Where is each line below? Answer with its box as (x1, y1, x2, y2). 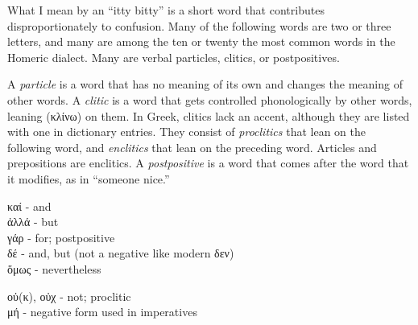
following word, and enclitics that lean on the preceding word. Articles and (7, 138, 377, 155)
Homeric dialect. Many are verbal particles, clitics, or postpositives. (7, 48, 340, 65)
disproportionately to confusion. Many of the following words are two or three (7, 17, 391, 34)
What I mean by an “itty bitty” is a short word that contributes (7, 2, 325, 18)
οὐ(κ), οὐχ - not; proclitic (7, 287, 131, 304)
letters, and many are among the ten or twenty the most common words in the (7, 33, 395, 50)
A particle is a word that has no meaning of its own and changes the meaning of (7, 76, 403, 93)
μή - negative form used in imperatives (7, 303, 197, 320)
